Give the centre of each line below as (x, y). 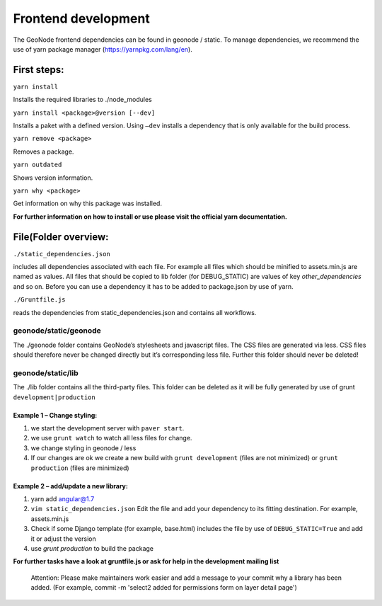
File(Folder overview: (61, 237)
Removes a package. (44, 151)
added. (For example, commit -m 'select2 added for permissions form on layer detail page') (164, 588)
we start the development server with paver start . (108, 428)
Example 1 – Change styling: (55, 415)
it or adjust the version (63, 539)
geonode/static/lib (46, 373)
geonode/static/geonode (57, 331)
